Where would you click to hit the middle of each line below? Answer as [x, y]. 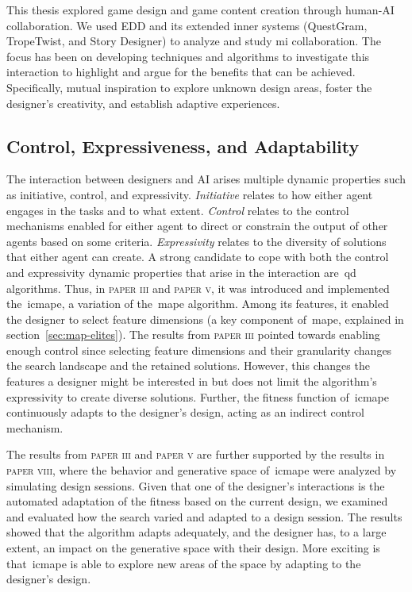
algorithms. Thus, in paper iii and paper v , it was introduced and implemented [198, 288]
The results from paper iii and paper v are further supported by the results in [196, 454]
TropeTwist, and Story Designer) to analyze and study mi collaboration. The [194, 41]
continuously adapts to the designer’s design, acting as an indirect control [185, 412]
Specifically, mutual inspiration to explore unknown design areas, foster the [189, 87]
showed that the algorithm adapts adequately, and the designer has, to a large [196, 532]
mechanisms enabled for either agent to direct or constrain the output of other [197, 226]
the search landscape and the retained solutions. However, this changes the [188, 365]
